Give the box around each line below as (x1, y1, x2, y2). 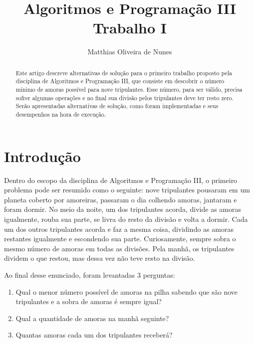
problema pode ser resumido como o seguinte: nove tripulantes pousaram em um (4, 184, 250, 195)
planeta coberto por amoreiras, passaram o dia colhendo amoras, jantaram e (4, 194, 237, 204)
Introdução (4, 146, 81, 166)
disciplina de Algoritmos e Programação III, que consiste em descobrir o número (15, 77, 225, 85)
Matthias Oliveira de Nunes (87, 46, 172, 57)
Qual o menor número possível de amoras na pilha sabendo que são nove (15, 286, 238, 297)
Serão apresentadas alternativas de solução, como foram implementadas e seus (15, 102, 219, 110)
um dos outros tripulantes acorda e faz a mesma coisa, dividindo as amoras (4, 223, 234, 234)
